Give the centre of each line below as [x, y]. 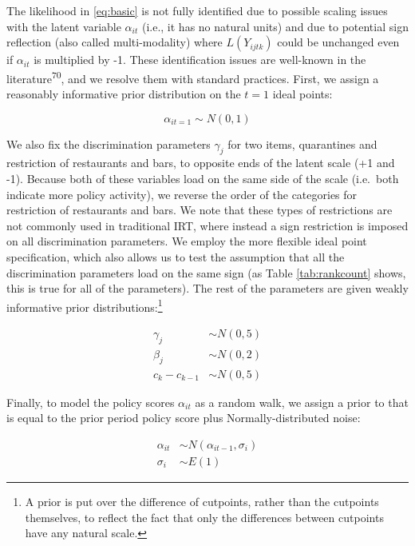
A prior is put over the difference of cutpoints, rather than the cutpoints [202, 501]
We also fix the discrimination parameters [109, 143]
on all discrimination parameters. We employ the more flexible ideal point [187, 241]
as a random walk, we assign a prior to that [302, 402]
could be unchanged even [338, 42]
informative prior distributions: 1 [85, 305]
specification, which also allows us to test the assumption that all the [176, 256]
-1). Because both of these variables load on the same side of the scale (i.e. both [203, 179]
